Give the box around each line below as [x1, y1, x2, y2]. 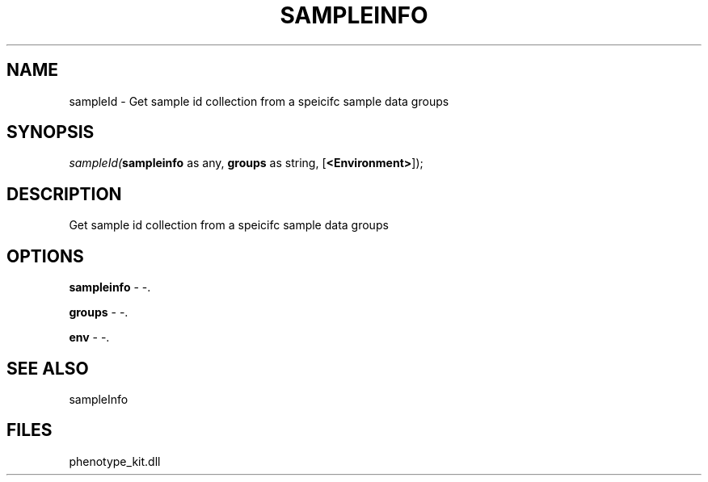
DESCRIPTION [6, 183, 122, 204]
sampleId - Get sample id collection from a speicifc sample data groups [69, 94, 449, 108]
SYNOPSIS [6, 122, 95, 143]
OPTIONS [6, 245, 84, 266]
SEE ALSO [6, 358, 89, 379]
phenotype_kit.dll [69, 454, 161, 468]
